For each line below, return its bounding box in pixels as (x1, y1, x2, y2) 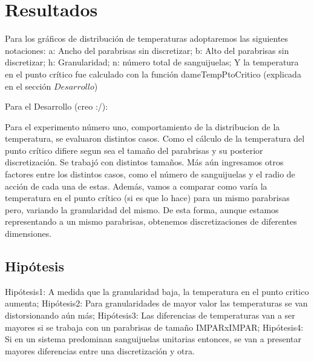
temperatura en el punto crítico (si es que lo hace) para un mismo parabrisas (5, 191, 290, 204)
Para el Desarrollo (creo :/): (5, 100, 108, 113)
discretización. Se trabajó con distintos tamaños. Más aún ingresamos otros (5, 156, 284, 168)
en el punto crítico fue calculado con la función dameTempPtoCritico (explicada (5, 67, 301, 80)
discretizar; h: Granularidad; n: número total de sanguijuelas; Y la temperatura (5, 56, 299, 68)
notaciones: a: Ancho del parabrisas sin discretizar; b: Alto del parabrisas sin (5, 44, 289, 56)
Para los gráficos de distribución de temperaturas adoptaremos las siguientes (5, 32, 289, 45)
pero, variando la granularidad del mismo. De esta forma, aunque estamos (5, 203, 279, 216)
